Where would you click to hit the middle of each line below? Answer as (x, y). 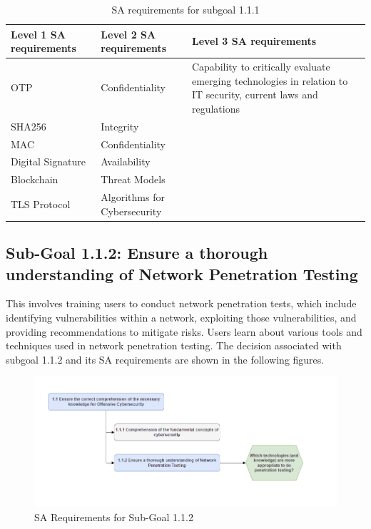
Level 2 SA (128, 34)
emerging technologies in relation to (270, 80)
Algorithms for (133, 197)
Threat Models (133, 179)
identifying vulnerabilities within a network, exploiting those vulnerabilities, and (181, 317)
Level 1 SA (38, 34)
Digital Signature (48, 161)
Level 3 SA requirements (254, 41)
